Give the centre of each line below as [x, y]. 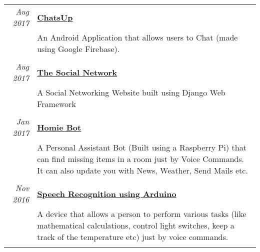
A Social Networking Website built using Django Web [131, 92]
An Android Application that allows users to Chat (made [137, 37]
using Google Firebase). [78, 49]
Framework [56, 104]
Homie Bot [59, 127]
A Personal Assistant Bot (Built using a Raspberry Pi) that [142, 147]
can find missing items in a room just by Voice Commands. [140, 159]
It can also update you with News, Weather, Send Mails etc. [142, 170]
